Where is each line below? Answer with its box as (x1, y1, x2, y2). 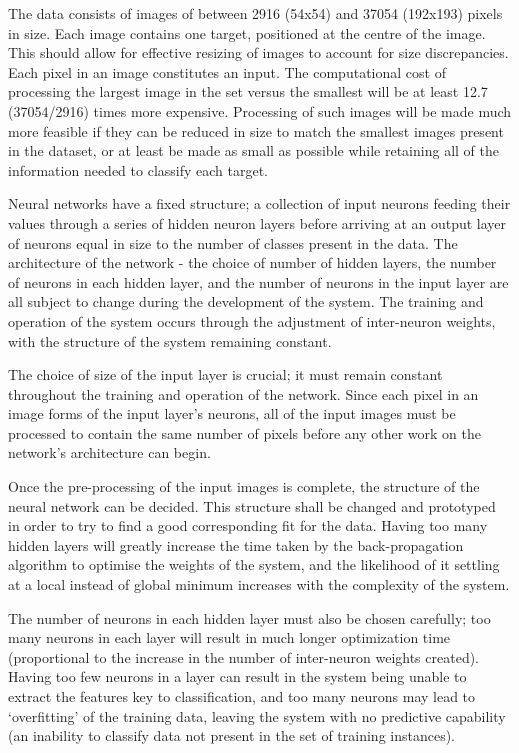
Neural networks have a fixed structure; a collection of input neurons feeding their (8, 193, 511, 214)
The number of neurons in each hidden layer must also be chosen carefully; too (8, 607, 491, 628)
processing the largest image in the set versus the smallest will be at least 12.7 (8, 81, 488, 102)
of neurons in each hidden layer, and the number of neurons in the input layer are (8, 271, 509, 292)
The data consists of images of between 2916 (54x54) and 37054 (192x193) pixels (8, 3, 503, 23)
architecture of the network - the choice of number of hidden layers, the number (8, 252, 497, 273)
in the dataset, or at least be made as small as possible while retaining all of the (8, 140, 499, 161)
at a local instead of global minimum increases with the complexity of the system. (8, 574, 510, 595)
